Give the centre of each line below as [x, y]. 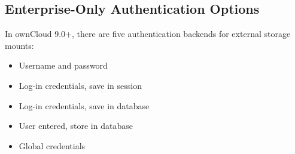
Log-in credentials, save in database [84, 105]
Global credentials [52, 145]
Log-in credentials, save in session [80, 85]
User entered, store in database [76, 126]
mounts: [19, 45]
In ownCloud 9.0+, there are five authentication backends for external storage [148, 34]
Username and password [63, 65]
